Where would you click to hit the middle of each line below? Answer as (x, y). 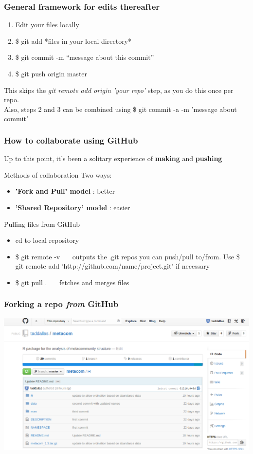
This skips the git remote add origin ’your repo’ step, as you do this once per (119, 90)
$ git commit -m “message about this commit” (85, 57)
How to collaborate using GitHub (71, 140)
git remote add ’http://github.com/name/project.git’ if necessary (113, 266)
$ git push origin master (51, 73)
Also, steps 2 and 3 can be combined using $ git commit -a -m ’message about (120, 109)
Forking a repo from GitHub (61, 304)
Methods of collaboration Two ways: (58, 174)
